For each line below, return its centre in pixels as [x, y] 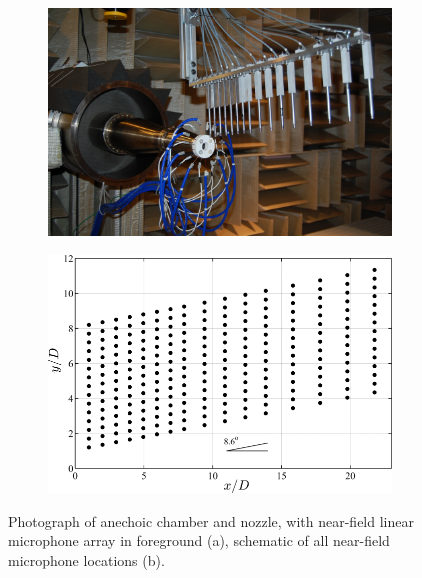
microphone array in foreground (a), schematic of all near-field [199, 540]
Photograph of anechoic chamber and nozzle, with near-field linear [211, 520]
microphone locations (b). [86, 560]
